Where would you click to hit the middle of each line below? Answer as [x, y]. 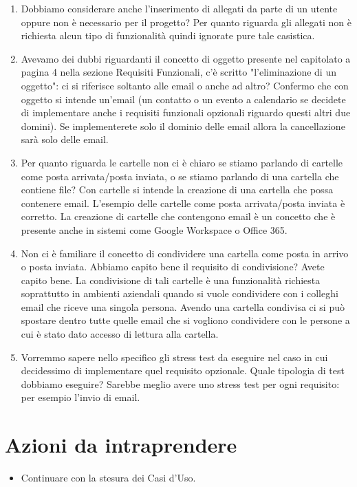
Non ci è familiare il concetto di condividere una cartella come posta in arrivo [185, 253]
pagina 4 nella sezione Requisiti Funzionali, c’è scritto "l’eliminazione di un [178, 72]
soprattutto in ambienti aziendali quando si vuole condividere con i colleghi [180, 293]
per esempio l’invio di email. [80, 397]
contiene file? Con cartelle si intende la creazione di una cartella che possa [177, 190]
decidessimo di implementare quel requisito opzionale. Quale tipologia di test [183, 370]
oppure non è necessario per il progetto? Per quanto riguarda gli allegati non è [186, 22]
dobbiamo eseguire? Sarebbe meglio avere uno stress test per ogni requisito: [180, 383]
